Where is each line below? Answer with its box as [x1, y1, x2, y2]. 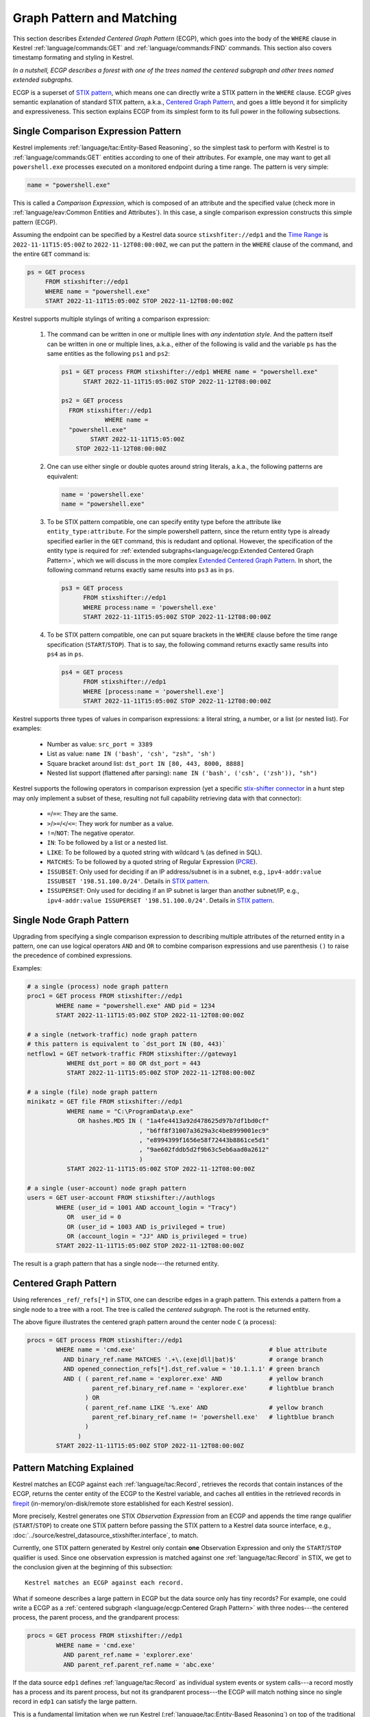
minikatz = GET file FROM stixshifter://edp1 [27, 1098, 183, 1106]
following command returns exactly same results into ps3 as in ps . [47, 566, 234, 573]
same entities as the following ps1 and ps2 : [47, 350, 171, 358]
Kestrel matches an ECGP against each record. [25, 1579, 184, 1587]
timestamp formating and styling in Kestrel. [12, 54, 134, 62]
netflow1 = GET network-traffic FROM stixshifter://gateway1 [27, 1049, 237, 1058]
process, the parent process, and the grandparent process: [12, 1613, 180, 1622]
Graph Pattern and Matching [12, 10, 177, 25]
